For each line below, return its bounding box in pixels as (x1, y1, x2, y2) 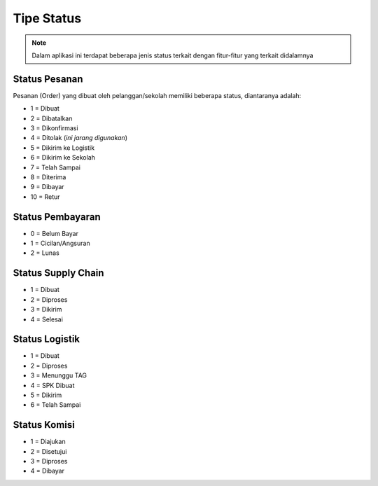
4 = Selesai (30, 315, 63, 324)
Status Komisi (13, 419, 75, 431)
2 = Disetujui (30, 447, 67, 455)
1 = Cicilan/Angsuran (30, 239, 90, 248)
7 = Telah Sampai (30, 163, 80, 172)
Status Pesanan (13, 73, 83, 85)
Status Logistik (13, 333, 80, 345)
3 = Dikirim (30, 305, 62, 314)
